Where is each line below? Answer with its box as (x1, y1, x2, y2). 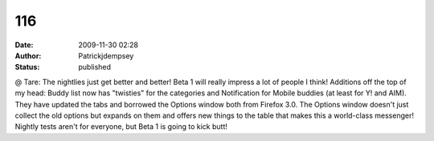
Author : (14, 50, 42, 60)
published (78, 62, 112, 72)
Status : (14, 62, 40, 72)
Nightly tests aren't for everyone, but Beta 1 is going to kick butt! (14, 122, 228, 131)
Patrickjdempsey (78, 50, 134, 60)
